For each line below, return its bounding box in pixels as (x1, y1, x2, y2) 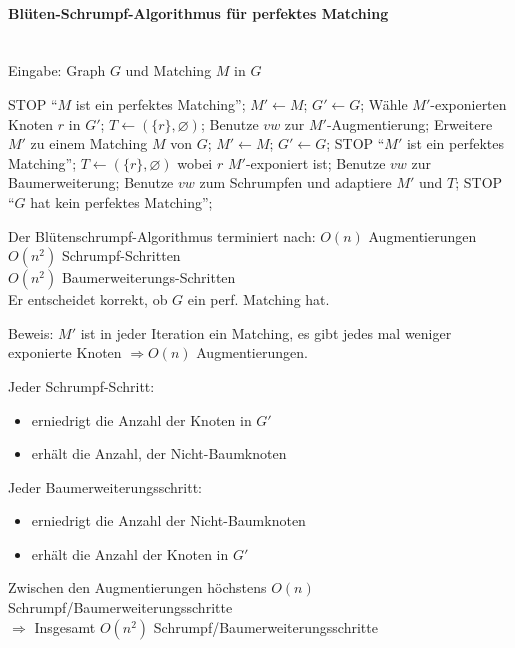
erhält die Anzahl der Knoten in (31, 543, 229, 564)
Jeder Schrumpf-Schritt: (8, 375, 155, 396)
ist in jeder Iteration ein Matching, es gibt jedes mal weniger (80, 322, 452, 343)
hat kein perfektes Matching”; (30, 191, 213, 212)
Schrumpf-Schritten (61, 245, 181, 266)
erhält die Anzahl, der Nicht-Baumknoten (31, 443, 287, 464)
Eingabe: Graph (8, 60, 106, 81)
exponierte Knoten (8, 342, 122, 363)
